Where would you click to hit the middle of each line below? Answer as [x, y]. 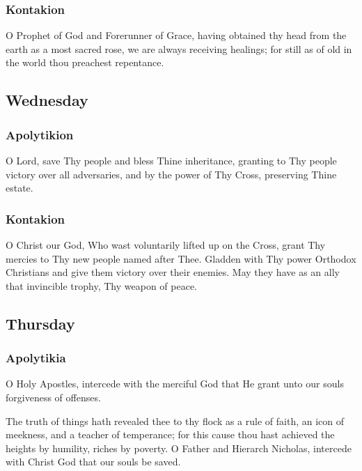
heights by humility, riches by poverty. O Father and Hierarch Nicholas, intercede [179, 448]
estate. [19, 188]
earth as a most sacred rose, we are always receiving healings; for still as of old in [179, 48]
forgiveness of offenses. [53, 397]
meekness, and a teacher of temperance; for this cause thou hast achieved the [170, 434]
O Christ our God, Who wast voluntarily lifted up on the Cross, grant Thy [166, 245]
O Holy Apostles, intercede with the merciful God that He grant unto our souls [175, 384]
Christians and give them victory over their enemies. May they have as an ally [173, 272]
